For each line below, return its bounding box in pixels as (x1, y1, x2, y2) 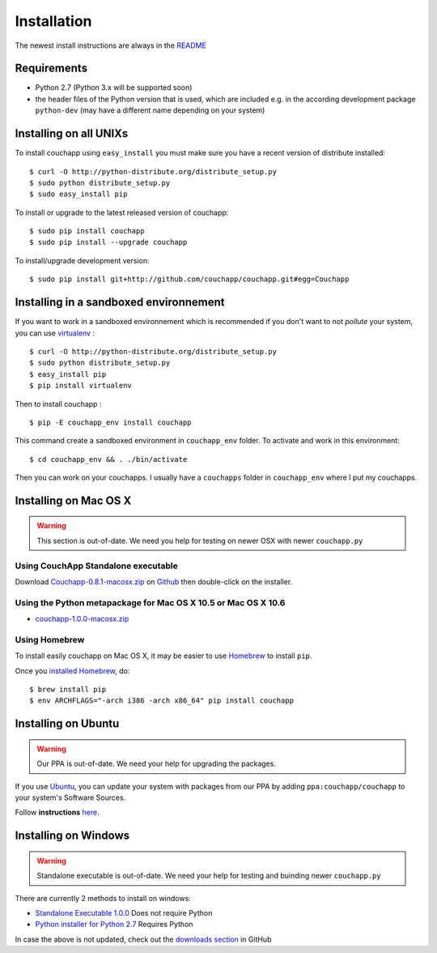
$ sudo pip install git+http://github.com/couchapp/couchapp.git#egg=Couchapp (29, 275, 350, 284)
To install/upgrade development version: (15, 255, 150, 265)
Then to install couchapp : (15, 399, 102, 408)
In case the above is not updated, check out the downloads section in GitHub (15, 934, 272, 944)
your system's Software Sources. (15, 793, 126, 802)
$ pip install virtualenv (29, 381, 133, 391)
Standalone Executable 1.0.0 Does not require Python (35, 908, 213, 918)
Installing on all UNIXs (15, 126, 129, 141)
